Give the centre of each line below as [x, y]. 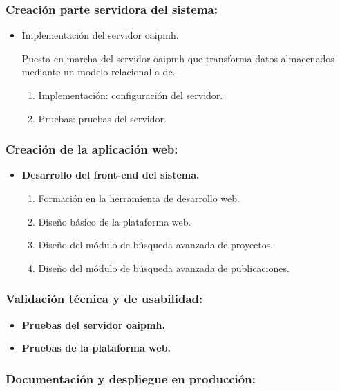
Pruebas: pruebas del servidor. [102, 118]
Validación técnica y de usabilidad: [104, 299]
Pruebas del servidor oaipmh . [93, 324]
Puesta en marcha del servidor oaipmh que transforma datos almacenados [178, 58]
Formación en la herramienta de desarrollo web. [139, 198]
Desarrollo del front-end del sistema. [111, 175]
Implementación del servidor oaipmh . [100, 35]
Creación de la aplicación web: [92, 149]
